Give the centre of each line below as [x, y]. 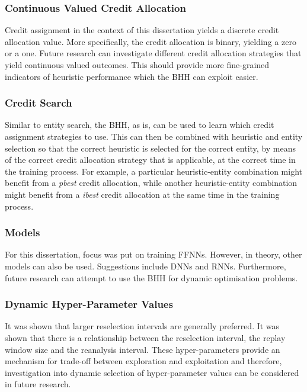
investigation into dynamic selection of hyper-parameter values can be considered [152, 372]
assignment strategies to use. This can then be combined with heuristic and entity [154, 136]
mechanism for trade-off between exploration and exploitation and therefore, [143, 361]
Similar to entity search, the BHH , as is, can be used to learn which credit [140, 125]
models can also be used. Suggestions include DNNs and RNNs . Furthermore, [145, 266]
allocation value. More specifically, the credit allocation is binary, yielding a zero [151, 41]
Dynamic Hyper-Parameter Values [89, 304]
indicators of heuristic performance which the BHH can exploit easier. [132, 76]
